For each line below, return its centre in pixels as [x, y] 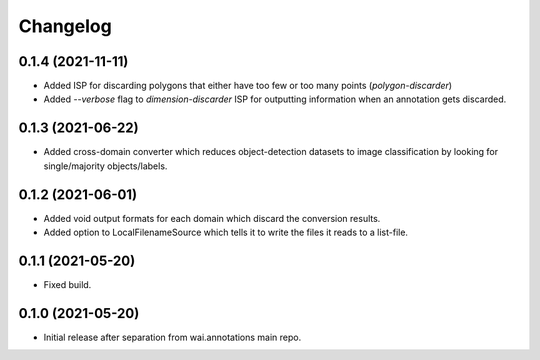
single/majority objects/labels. [105, 166]
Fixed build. [67, 284]
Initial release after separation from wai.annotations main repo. [172, 337]
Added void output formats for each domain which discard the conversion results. [212, 218]
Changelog [65, 26]
